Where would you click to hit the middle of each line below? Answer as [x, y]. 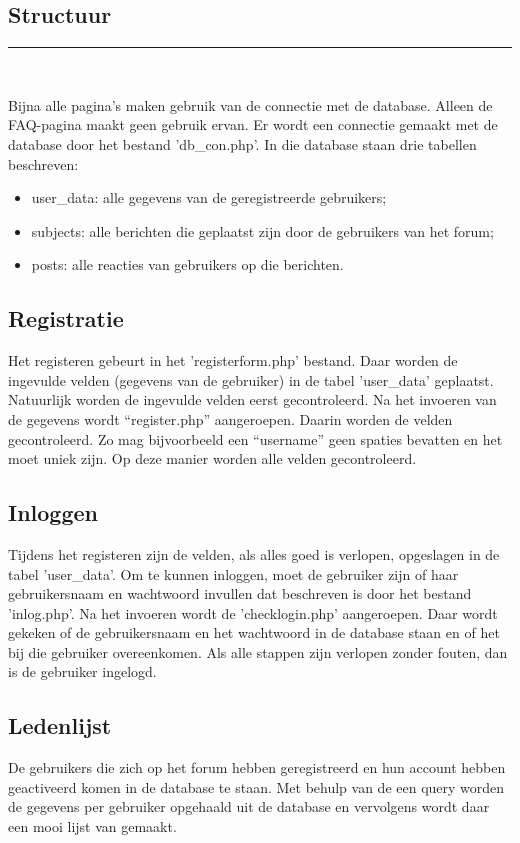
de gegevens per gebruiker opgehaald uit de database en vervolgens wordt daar [249, 806]
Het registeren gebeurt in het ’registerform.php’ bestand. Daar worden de [233, 360]
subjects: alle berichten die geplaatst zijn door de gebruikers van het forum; [262, 230]
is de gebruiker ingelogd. [82, 671]
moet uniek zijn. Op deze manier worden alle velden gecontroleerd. [212, 458]
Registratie [66, 318]
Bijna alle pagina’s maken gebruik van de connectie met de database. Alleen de [250, 104]
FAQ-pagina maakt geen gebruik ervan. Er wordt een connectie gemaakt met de [253, 124]
